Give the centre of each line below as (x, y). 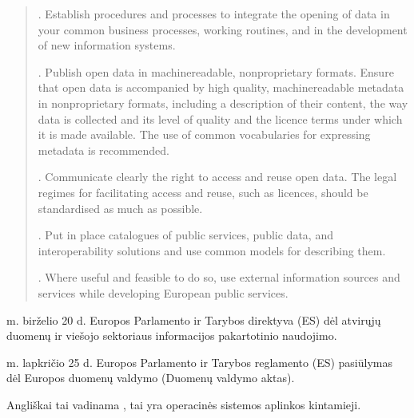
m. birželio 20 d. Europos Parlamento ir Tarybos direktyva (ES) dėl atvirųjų (194, 319)
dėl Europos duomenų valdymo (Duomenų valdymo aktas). (151, 378)
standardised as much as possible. (120, 208)
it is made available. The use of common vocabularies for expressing (204, 134)
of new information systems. (107, 45)
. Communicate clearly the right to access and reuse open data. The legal (217, 177)
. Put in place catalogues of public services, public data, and (185, 235)
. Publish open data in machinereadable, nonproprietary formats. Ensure (216, 71)
